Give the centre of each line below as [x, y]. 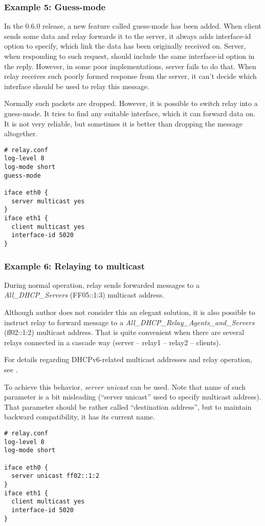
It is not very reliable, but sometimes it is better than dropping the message [124, 123]
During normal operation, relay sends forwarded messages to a [102, 285]
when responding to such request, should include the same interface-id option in [129, 56]
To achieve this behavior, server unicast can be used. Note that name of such [125, 386]
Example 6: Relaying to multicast [74, 266]
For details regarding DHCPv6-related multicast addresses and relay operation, [128, 359]
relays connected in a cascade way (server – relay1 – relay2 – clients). [113, 342]
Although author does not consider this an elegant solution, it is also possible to [130, 312]
